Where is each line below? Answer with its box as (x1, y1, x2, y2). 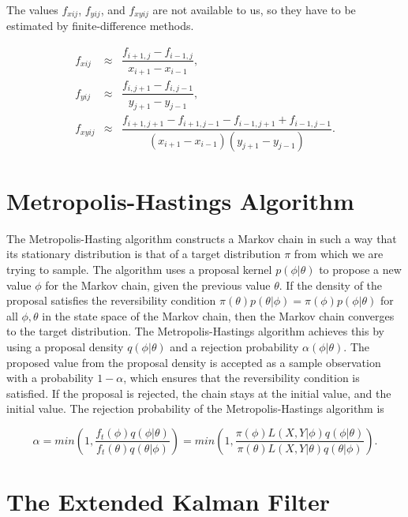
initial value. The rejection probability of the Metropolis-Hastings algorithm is (6, 400, 384, 417)
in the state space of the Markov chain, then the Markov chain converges (42, 307, 395, 324)
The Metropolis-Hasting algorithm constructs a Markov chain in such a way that (6, 230, 397, 246)
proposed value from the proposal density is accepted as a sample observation (6, 354, 381, 370)
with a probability (6, 369, 94, 386)
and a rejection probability (170, 338, 299, 354)
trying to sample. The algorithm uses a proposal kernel (6, 261, 272, 277)
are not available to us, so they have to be (152, 2, 356, 17)
